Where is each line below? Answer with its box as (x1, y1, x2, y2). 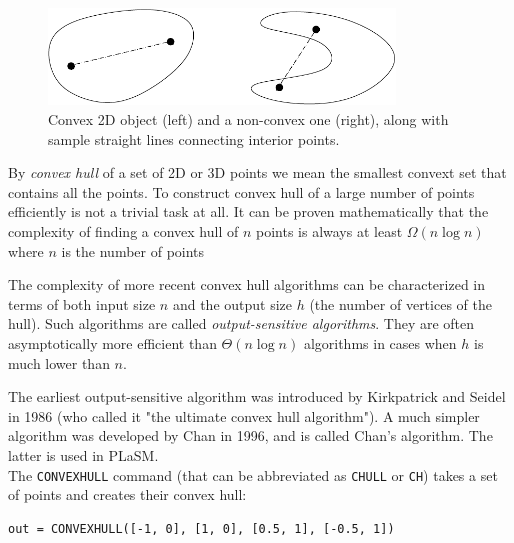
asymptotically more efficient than (8, 332, 217, 353)
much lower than (8, 352, 110, 373)
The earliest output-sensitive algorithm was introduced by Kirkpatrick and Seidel (8, 386, 506, 407)
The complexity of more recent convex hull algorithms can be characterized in (8, 274, 486, 295)
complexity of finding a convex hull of (8, 220, 239, 241)
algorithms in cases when (303, 332, 457, 353)
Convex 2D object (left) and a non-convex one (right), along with (48, 109, 449, 129)
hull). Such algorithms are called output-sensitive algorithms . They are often (8, 313, 475, 334)
